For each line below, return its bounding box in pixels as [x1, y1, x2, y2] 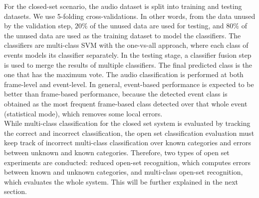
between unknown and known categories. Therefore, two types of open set [4, 147, 230, 157]
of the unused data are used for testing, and [90, 20, 224, 31]
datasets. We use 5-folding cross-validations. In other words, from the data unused [4, 10, 256, 21]
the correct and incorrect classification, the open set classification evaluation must [4, 127, 255, 138]
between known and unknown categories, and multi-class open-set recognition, [4, 167, 243, 177]
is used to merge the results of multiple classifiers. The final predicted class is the [4, 59, 253, 70]
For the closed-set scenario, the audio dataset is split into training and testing [4, 1, 242, 11]
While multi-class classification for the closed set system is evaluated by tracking [4, 118, 251, 128]
